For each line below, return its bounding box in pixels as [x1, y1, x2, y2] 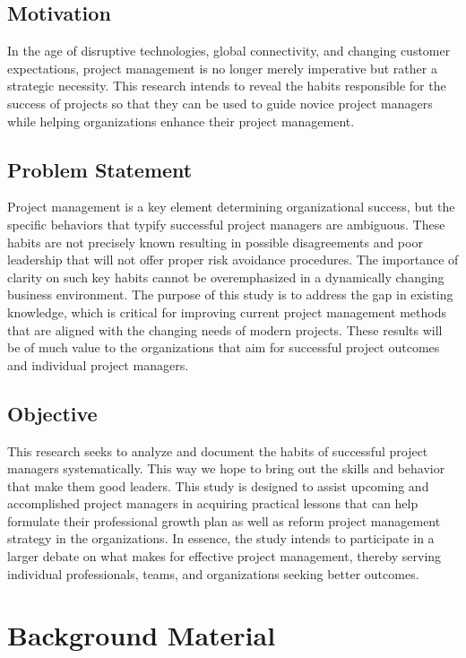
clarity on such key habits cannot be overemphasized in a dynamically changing [7, 267, 444, 286]
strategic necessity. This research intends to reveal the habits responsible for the [7, 76, 446, 95]
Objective [7, 399, 98, 427]
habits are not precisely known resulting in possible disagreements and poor [7, 232, 423, 251]
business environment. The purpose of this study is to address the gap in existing [7, 285, 453, 304]
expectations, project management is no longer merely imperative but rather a [7, 58, 437, 77]
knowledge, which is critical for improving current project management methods [7, 302, 446, 321]
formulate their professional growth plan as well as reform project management [7, 511, 441, 530]
